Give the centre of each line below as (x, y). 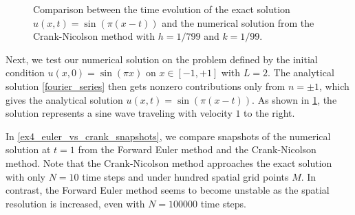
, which (334, 86)
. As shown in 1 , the (294, 99)
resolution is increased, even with (75, 203)
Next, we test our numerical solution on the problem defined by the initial (162, 59)
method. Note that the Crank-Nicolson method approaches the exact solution (169, 162)
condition (25, 72)
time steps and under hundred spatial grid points (185, 176)
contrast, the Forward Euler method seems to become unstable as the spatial (168, 190)
